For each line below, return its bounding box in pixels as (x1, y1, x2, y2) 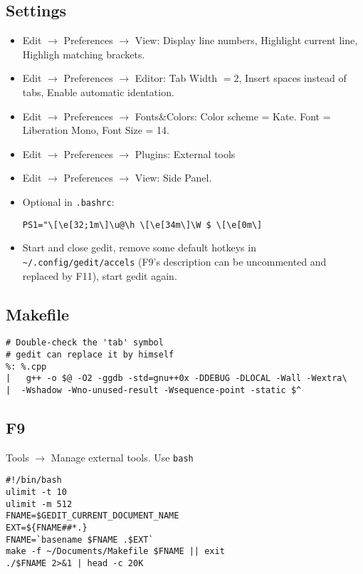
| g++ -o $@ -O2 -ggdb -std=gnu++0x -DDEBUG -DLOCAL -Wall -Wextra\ (6, 373, 347, 384)
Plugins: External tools (135, 146, 236, 161)
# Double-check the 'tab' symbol (6, 338, 164, 348)
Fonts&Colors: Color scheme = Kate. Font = (135, 108, 331, 123)
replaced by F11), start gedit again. (22, 268, 177, 283)
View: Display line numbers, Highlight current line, (135, 33, 358, 48)
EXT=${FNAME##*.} (6, 523, 88, 533)
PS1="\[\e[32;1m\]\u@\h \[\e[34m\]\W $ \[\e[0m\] (22, 219, 263, 230)
